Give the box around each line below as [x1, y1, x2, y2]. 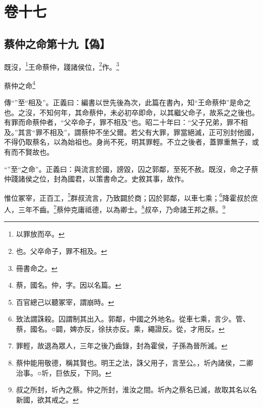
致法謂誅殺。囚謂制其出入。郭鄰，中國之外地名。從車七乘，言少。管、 [16, 313, 250, 324]
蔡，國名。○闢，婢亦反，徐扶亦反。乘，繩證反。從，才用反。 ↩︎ [16, 323, 225, 334]
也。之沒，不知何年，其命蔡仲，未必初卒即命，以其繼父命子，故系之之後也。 [4, 107, 259, 117]
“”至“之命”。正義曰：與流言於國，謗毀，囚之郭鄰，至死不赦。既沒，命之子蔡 [4, 163, 258, 174]
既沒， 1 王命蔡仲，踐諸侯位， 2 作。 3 [4, 60, 119, 72]
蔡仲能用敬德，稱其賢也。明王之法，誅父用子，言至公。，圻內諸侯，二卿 [16, 357, 253, 368]
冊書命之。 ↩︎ [16, 262, 58, 273]
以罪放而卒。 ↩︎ [16, 229, 65, 239]
